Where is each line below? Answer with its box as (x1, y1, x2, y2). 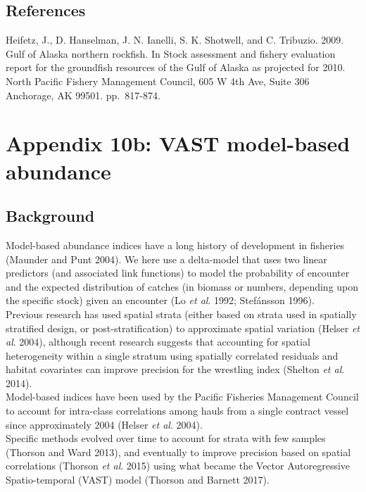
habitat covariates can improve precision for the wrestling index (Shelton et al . (6, 362, 345, 377)
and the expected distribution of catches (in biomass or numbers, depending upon (6, 279, 359, 294)
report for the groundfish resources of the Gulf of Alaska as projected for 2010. (6, 60, 346, 75)
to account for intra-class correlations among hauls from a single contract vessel (6, 403, 349, 418)
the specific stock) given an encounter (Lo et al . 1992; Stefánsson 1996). (6, 293, 315, 308)
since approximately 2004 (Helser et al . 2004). (6, 417, 203, 431)
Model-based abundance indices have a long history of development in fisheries (6, 237, 345, 252)
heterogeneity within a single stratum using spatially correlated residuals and (6, 348, 339, 362)
